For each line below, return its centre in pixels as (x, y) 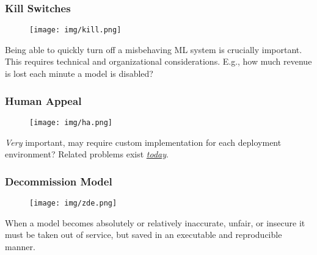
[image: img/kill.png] (75, 30)
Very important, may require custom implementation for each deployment (143, 142)
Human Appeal (43, 100)
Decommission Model (59, 181)
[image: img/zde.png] (73, 203)
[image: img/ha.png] (71, 122)
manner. (20, 246)
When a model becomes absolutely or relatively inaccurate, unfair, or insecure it (155, 222)
